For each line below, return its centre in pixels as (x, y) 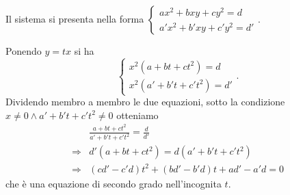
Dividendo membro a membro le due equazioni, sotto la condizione (145, 102)
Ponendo (24, 51)
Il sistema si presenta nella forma (75, 18)
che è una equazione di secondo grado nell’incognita (114, 183)
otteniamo (137, 115)
